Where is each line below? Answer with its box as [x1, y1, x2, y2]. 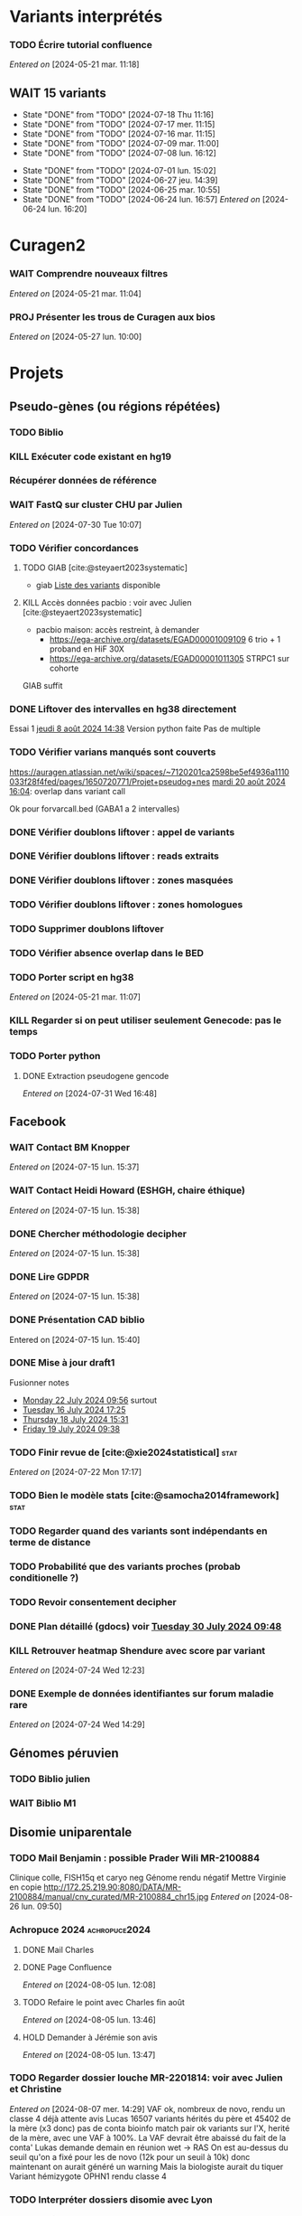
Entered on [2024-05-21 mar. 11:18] [9, 59, 140, 70]
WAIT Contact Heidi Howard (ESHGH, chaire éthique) [9, 1184, 246, 1197]
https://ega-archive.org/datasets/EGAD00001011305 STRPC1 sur [49, 653, 290, 664]
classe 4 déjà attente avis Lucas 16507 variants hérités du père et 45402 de [9, 2113, 291, 2124]
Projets [9, 363, 65, 383]
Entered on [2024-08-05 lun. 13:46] [22, 2014, 156, 2025]
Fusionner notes [9, 1376, 69, 1388]
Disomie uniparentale [9, 1824, 133, 1840]
